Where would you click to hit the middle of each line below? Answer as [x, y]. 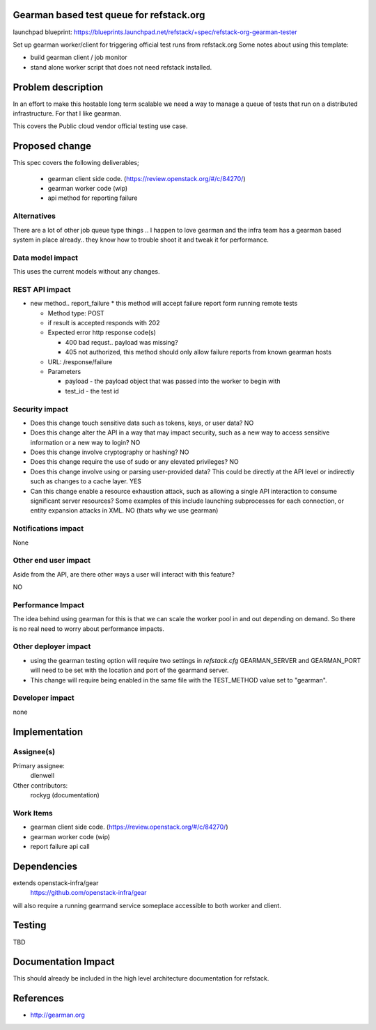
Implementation [48, 732]
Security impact [41, 409]
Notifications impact [48, 529]
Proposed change [52, 146]
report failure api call [60, 846]
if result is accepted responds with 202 [104, 323]
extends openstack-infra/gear [56, 883]
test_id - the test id [92, 391]
